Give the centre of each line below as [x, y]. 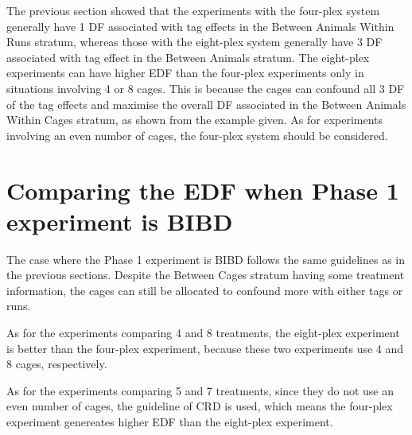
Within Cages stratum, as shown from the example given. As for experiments [195, 120]
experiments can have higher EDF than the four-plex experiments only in [185, 73]
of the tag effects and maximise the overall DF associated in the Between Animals [206, 104]
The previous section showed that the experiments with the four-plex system [193, 10]
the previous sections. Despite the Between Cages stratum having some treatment [206, 275]
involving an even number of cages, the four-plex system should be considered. [197, 135]
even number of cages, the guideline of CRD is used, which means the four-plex [200, 406]
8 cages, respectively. [57, 364]
